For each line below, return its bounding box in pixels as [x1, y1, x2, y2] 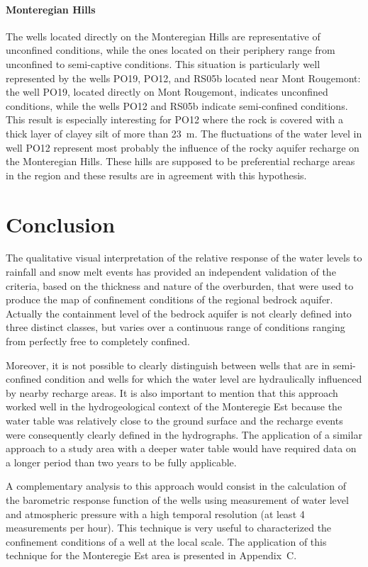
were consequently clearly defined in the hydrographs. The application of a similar [6, 427, 362, 442]
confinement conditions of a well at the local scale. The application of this [6, 534, 327, 549]
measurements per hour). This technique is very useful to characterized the [6, 520, 332, 535]
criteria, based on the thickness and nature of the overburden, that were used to [6, 278, 354, 293]
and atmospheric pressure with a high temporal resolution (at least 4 [6, 506, 305, 521]
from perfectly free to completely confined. [6, 334, 190, 349]
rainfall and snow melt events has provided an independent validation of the [6, 264, 336, 279]
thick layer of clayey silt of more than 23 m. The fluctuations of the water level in [6, 125, 362, 140]
